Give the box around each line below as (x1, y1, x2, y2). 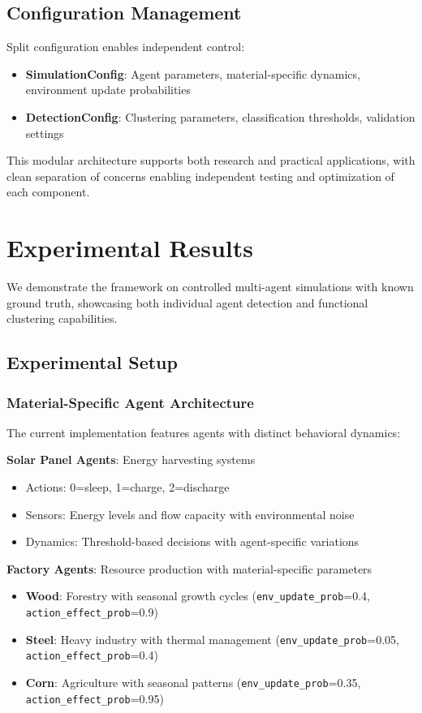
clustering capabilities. (6, 310, 118, 327)
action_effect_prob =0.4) (25, 646, 158, 664)
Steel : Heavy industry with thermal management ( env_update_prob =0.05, (25, 630, 399, 647)
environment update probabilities (25, 81, 191, 98)
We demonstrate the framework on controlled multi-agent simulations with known (6, 278, 414, 295)
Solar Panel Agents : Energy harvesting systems (6, 451, 256, 468)
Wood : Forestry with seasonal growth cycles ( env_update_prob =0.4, (25, 587, 370, 604)
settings (25, 124, 64, 141)
